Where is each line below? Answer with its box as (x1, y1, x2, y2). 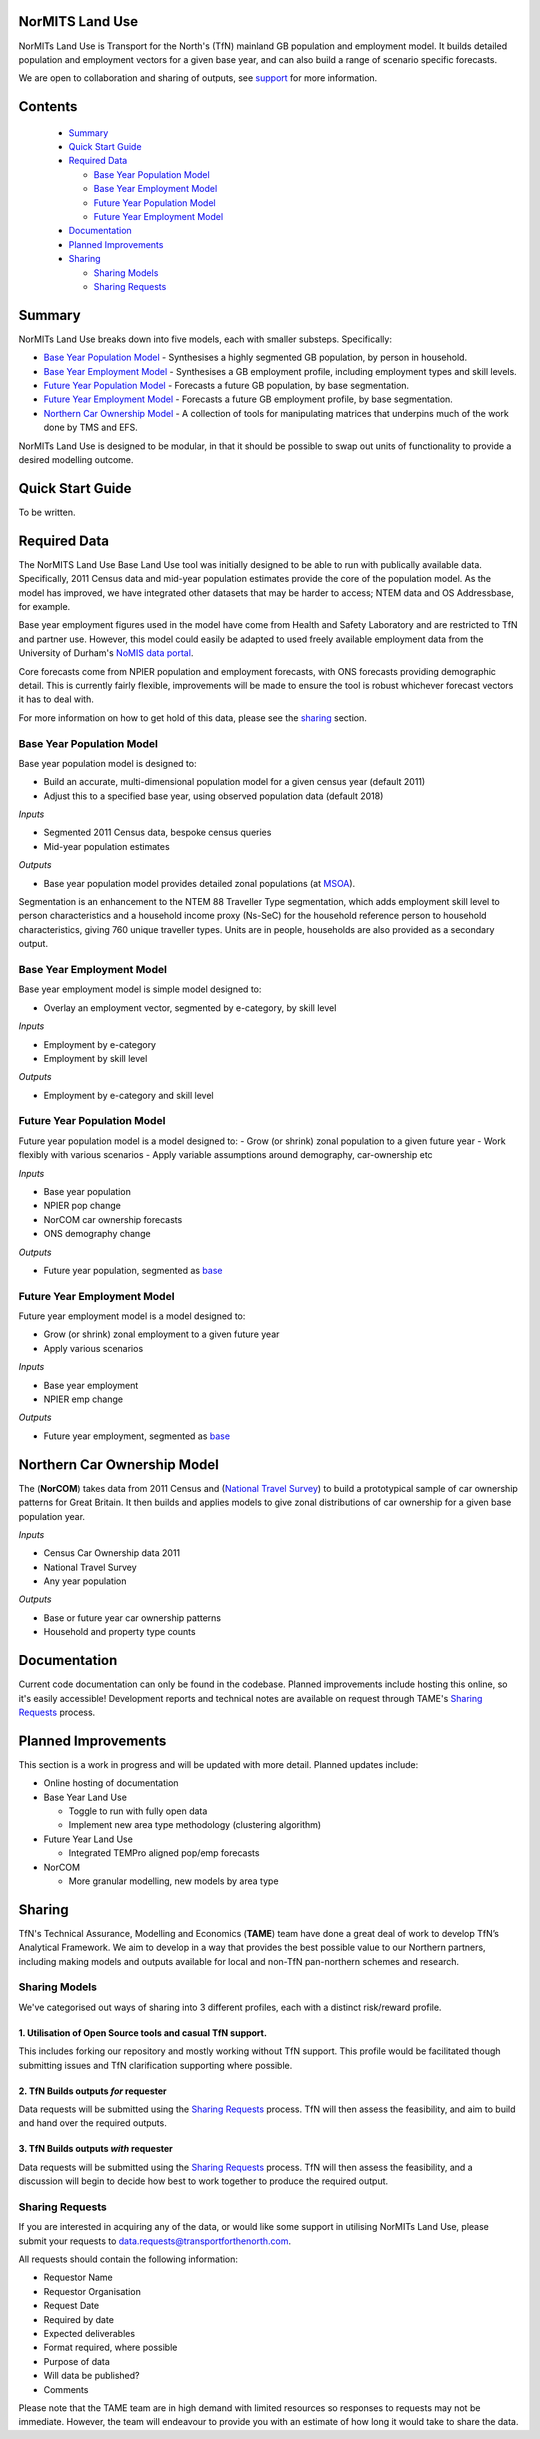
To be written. (18, 506, 76, 518)
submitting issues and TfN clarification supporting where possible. (18, 2059, 293, 2071)
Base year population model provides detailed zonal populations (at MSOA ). (43, 877, 356, 889)
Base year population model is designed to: (18, 757, 197, 769)
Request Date (43, 2300, 100, 2312)
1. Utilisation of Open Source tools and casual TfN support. (18, 2026, 267, 2039)
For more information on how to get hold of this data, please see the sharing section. (18, 711, 367, 724)
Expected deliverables (43, 2328, 135, 2339)
